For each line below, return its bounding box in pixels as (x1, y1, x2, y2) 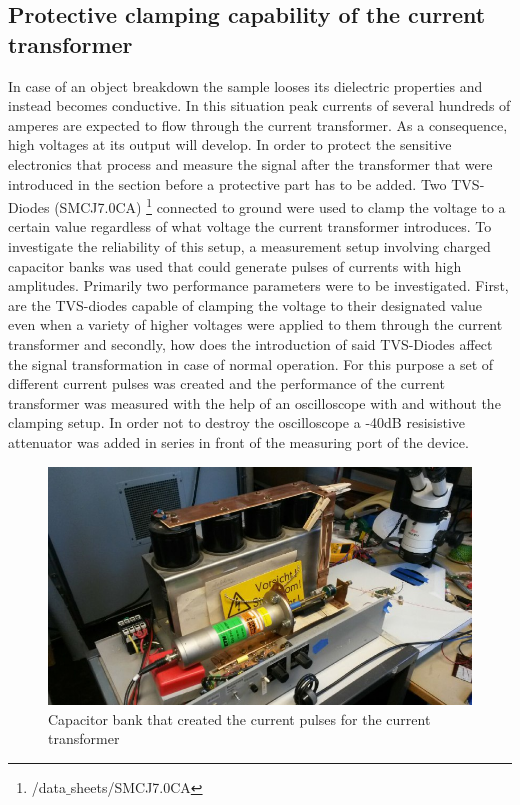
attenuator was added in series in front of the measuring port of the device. (8, 431, 469, 452)
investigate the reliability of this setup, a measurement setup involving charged (8, 236, 491, 256)
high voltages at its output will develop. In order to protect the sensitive (8, 134, 452, 155)
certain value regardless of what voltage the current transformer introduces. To (8, 216, 492, 237)
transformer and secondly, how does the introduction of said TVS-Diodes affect (8, 333, 493, 354)
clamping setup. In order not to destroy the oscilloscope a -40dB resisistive (8, 412, 466, 433)
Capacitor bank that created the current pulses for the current (48, 708, 431, 729)
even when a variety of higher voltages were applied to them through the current (8, 314, 503, 335)
